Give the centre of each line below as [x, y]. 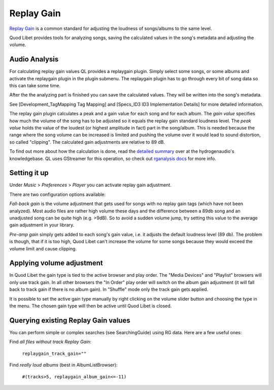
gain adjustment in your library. [42, 225]
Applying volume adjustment [56, 263]
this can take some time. [35, 86]
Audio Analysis [34, 59]
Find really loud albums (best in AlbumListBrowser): [63, 365]
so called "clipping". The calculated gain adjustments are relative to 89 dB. [87, 142]
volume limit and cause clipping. [43, 248]
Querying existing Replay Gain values [70, 320]
